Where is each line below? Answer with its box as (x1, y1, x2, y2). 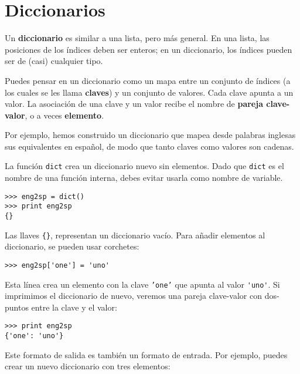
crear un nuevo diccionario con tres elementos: (5, 360, 171, 372)
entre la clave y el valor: (31, 301, 117, 313)
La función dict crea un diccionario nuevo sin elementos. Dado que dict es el (5, 160, 284, 172)
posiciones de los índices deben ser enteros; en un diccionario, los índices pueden (5, 43, 292, 55)
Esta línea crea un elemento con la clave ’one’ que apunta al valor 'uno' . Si (5, 278, 280, 290)
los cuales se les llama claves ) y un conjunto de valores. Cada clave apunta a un (5, 86, 294, 98)
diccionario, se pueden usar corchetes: (5, 240, 139, 252)
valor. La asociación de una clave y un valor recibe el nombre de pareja (5, 97, 263, 110)
